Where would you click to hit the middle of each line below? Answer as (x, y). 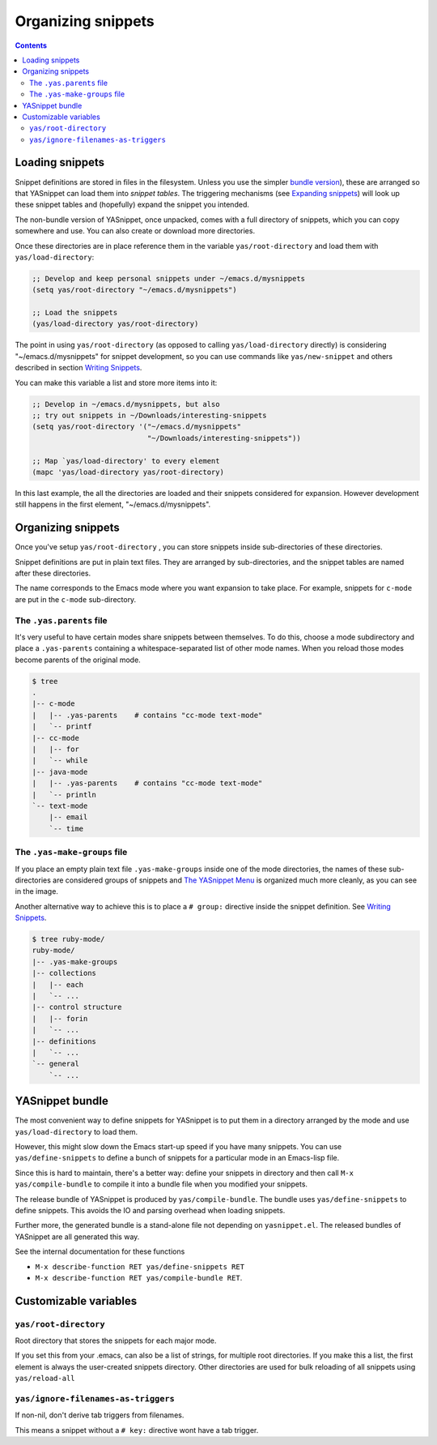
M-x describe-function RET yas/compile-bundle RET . (139, 1277)
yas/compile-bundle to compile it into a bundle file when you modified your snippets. (161, 1184)
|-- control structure (77, 1007)
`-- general (56, 1064)
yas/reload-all (45, 1379)
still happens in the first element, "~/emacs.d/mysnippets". (113, 504)
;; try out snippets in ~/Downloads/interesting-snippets (149, 415)
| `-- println (64, 795)
